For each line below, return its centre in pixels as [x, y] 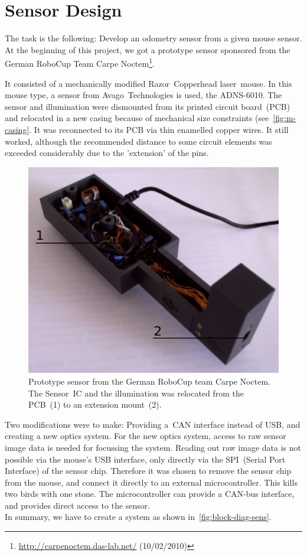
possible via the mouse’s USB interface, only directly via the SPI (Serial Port [145, 459]
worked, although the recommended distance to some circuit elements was [138, 141]
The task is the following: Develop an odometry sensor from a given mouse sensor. [153, 38]
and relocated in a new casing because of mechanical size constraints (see [137, 118]
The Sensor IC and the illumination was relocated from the [136, 393]
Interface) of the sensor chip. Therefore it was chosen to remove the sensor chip [148, 471]
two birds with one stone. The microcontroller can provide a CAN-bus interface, [150, 494]
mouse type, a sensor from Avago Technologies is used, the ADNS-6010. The [143, 95]
